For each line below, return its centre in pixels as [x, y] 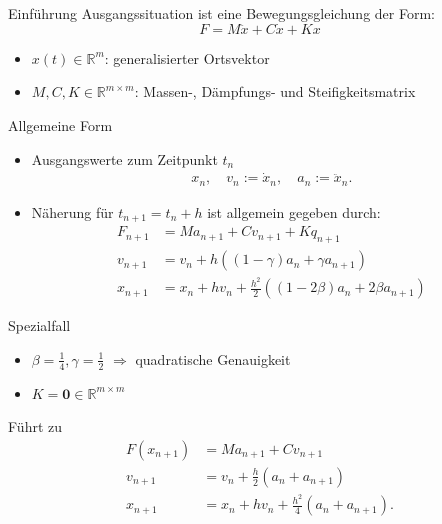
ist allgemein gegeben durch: [294, 211]
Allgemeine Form [60, 125]
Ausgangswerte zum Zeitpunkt [124, 158]
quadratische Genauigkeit [213, 358]
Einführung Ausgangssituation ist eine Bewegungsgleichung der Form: [221, 13]
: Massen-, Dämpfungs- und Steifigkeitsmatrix [275, 91]
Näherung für [72, 211]
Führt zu [35, 426]
